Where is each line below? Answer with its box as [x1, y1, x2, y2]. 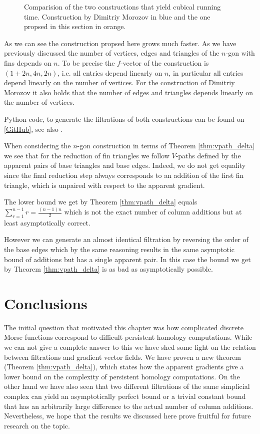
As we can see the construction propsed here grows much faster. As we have [4, 38, 236, 48]
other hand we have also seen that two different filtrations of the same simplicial [4, 381, 250, 391]
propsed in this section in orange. [24, 21, 126, 32]
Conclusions [4, 293, 87, 313]
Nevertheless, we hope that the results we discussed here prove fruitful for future [4, 410, 251, 421]
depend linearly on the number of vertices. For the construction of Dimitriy [4, 77, 235, 88]
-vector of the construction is [120, 57, 209, 68]
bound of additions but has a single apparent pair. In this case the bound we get [4, 254, 251, 264]
